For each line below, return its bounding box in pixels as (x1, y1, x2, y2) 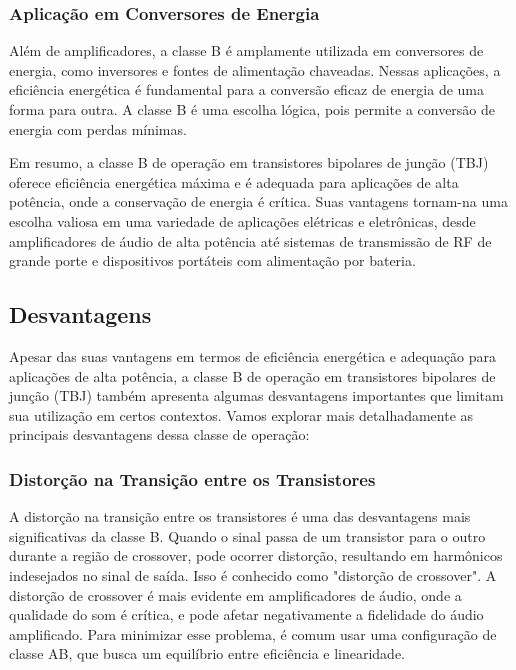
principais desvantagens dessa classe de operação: (9, 424, 310, 445)
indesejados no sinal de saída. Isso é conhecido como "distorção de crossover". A (9, 564, 497, 585)
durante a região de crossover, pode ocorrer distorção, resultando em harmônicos (9, 545, 503, 566)
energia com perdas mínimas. (9, 118, 187, 139)
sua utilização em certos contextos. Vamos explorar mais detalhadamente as (9, 404, 474, 425)
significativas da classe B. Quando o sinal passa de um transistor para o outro (9, 525, 486, 546)
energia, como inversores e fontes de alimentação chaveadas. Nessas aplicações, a (9, 59, 501, 80)
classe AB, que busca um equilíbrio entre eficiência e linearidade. (9, 643, 406, 664)
